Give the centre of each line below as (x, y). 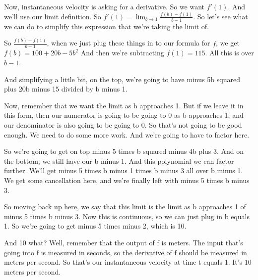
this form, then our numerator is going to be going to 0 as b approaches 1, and (124, 115)
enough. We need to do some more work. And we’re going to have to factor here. (127, 134)
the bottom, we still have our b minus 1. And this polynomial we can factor (119, 161)
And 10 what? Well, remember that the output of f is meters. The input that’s (124, 242)
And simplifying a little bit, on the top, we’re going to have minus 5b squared (122, 79)
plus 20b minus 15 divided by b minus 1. (66, 89)
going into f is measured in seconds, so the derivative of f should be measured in (126, 252)
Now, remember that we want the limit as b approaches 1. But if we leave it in (124, 105)
